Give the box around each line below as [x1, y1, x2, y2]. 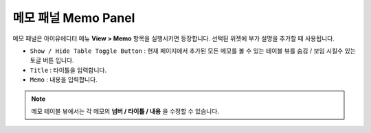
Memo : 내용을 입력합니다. [30, 75, 98, 84]
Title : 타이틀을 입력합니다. [30, 66, 106, 74]
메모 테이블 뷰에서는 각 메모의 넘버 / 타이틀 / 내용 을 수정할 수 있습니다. [31, 107, 220, 115]
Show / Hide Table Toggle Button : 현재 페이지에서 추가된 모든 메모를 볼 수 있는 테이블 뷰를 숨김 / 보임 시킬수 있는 [30, 47, 357, 55]
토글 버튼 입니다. [30, 56, 75, 64]
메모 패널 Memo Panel [12, 10, 135, 25]
